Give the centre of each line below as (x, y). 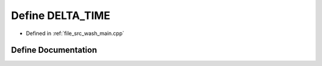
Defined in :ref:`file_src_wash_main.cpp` (75, 33)
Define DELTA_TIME (61, 15)
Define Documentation (54, 50)
